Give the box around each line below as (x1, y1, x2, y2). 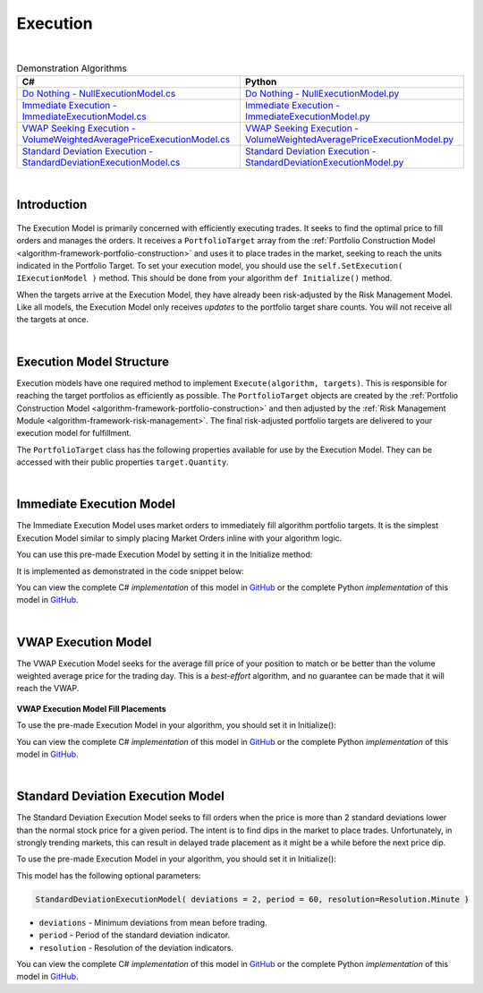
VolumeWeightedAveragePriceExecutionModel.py (244, 133, 454, 146)
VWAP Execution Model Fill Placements (16, 703, 167, 714)
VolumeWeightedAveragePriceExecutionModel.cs (21, 133, 231, 146)
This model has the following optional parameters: (16, 869, 201, 881)
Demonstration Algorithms (16, 63, 127, 75)
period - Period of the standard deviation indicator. (38, 929, 231, 940)
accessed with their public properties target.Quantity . (16, 457, 230, 467)
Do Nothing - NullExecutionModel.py (244, 88, 400, 100)
